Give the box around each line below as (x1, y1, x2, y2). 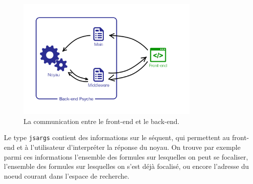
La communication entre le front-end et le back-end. (23, 116, 180, 126)
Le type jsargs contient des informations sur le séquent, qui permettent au (4, 132, 230, 143)
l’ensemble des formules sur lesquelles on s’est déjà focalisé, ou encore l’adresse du (4, 161, 249, 171)
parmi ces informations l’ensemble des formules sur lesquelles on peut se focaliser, (4, 151, 248, 162)
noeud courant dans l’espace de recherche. (4, 170, 130, 181)
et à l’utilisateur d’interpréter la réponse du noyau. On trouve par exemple (17, 142, 241, 152)
